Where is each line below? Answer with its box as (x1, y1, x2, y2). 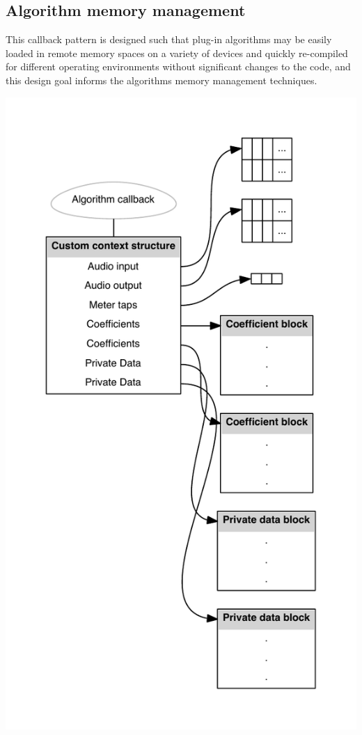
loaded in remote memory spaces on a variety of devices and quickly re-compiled (6, 45, 348, 60)
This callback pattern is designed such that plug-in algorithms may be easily (6, 32, 332, 47)
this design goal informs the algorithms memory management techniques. (6, 72, 317, 87)
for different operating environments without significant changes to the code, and (6, 59, 351, 74)
